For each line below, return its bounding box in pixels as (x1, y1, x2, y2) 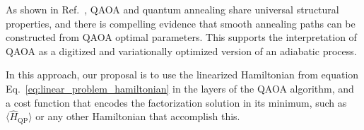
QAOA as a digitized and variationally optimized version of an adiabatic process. (6, 43, 357, 58)
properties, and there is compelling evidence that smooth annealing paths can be (6, 16, 356, 30)
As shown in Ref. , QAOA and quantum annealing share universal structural (6, 2, 339, 16)
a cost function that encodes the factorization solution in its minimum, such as (6, 95, 347, 110)
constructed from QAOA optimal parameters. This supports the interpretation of (6, 30, 357, 45)
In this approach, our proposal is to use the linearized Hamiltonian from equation (6, 67, 359, 82)
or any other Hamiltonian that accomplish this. (35, 109, 240, 124)
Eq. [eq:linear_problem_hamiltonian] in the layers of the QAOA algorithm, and (6, 81, 354, 95)
